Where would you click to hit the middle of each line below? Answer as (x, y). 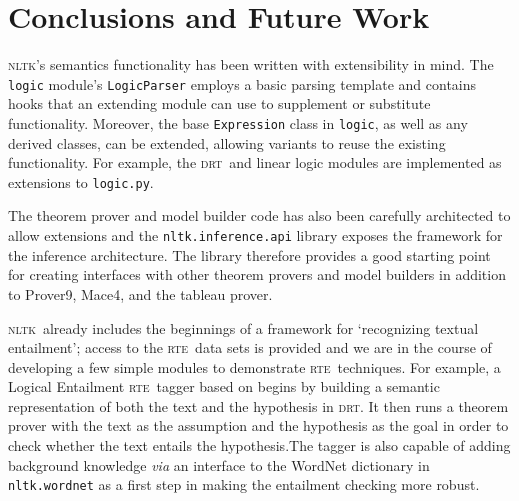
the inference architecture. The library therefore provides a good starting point (249, 254)
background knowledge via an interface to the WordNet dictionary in (219, 464)
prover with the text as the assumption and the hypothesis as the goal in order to (258, 425)
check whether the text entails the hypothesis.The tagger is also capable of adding (259, 445)
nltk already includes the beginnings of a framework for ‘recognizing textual (243, 327)
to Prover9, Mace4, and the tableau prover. (140, 293)
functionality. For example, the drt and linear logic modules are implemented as (255, 162)
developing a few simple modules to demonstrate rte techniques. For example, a (254, 366)
